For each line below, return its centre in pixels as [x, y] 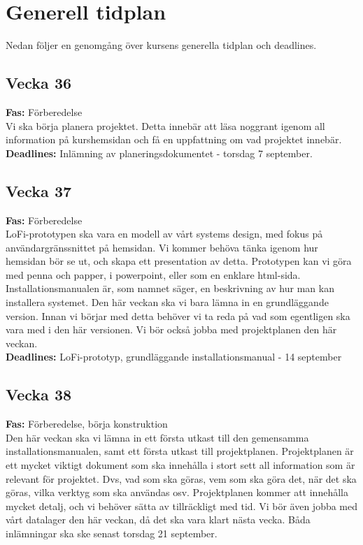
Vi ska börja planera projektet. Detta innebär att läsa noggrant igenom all [165, 125]
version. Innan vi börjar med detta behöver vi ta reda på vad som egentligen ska [178, 315]
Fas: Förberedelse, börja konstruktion [87, 424]
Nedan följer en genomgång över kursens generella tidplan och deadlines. [161, 45]
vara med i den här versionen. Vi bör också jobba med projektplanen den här [171, 329]
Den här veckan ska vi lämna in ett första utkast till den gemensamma [157, 437]
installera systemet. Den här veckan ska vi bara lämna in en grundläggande [167, 302]
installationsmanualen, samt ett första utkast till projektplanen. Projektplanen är [180, 451]
